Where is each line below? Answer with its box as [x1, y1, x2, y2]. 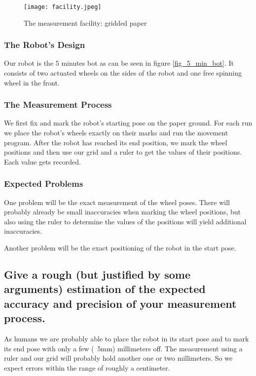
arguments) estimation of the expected [4, 281, 206, 296]
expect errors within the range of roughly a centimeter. [4, 362, 170, 373]
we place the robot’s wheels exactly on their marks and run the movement [4, 127, 228, 138]
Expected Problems [4, 177, 83, 190]
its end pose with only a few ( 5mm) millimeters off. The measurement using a [4, 343, 243, 353]
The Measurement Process [4, 98, 112, 111]
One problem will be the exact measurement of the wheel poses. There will [4, 197, 230, 207]
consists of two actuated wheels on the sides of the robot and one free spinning [4, 68, 242, 78]
